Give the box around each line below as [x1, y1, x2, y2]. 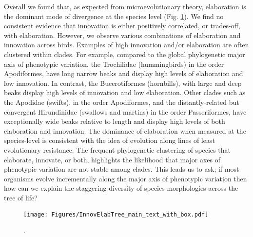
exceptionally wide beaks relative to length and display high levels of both [4, 116, 225, 126]
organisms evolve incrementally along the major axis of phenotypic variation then [4, 173, 247, 183]
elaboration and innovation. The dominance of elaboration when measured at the [4, 125, 246, 136]
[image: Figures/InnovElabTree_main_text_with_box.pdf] [23, 211, 209, 218]
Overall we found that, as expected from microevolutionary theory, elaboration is [4, 1, 246, 11]
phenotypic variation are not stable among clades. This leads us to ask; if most [4, 164, 239, 174]
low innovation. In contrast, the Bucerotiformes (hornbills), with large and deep [4, 78, 242, 88]
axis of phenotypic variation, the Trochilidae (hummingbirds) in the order [4, 59, 224, 69]
